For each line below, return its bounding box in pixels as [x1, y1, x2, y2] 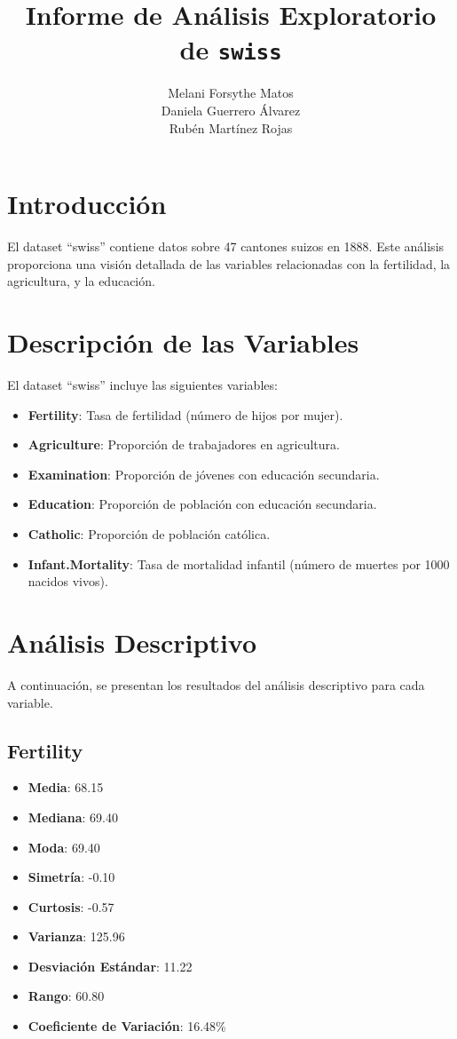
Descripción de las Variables [7, 324, 359, 361]
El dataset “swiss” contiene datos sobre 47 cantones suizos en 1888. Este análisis [7, 237, 445, 256]
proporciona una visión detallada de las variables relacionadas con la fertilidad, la [7, 254, 451, 273]
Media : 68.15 [28, 778, 104, 797]
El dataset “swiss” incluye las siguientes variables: [7, 376, 278, 394]
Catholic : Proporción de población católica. [28, 525, 271, 543]
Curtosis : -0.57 [28, 897, 114, 916]
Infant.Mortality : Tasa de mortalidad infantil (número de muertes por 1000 [28, 554, 450, 573]
